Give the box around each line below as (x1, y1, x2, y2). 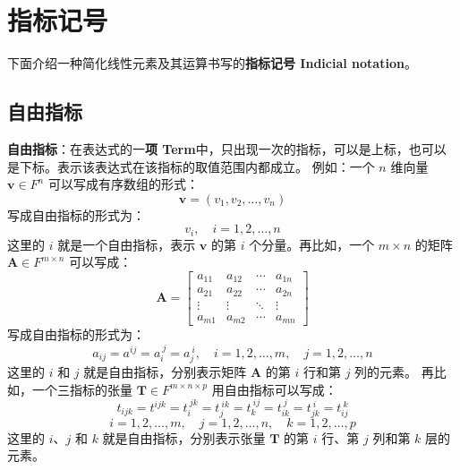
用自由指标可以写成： (211, 380, 337, 398)
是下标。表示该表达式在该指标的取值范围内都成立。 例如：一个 (7, 157, 375, 175)
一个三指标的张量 (31, 380, 132, 398)
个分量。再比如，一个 (249, 235, 375, 253)
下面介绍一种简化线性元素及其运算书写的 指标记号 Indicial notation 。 (7, 54, 417, 73)
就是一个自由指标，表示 (57, 235, 196, 253)
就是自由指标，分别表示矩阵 (83, 363, 247, 380)
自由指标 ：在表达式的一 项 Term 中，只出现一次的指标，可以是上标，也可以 (7, 139, 447, 158)
